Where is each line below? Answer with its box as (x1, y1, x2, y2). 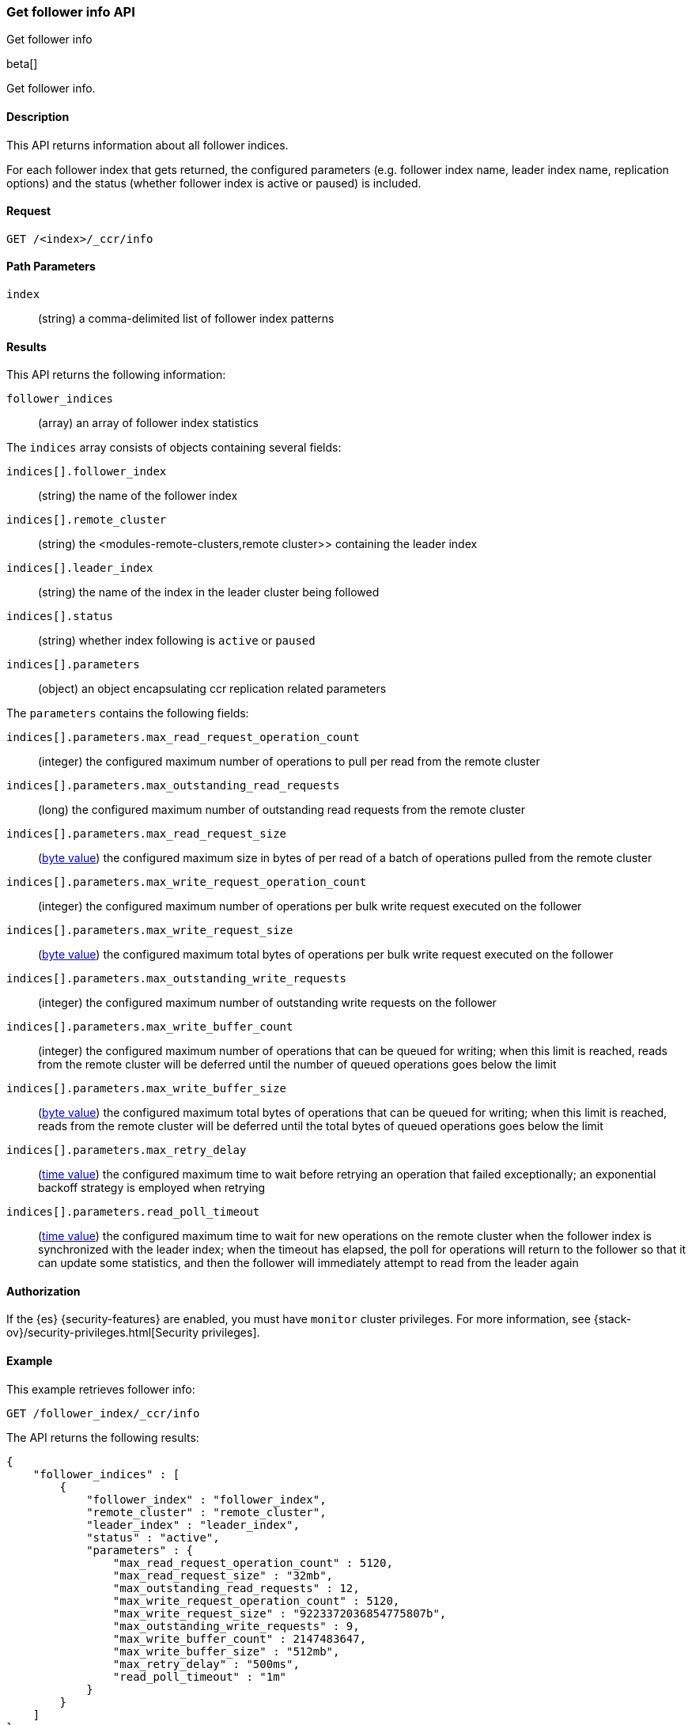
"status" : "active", (86, 1530, 220, 1544)
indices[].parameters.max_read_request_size (6, 827, 287, 841)
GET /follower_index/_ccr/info (6, 1406, 200, 1420)
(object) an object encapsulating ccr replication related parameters (38, 682, 387, 696)
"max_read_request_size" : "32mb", (112, 1568, 334, 1582)
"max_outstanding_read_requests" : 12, (112, 1581, 360, 1594)
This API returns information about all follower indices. (6, 138, 289, 152)
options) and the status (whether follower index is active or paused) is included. (6, 176, 422, 190)
